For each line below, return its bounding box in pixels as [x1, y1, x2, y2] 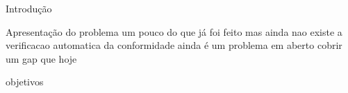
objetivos [6, 74, 44, 89]
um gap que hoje [6, 51, 77, 65]
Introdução [6, 1, 52, 15]
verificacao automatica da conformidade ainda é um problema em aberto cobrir [6, 38, 342, 52]
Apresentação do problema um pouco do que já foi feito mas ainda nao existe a [6, 24, 342, 39]
